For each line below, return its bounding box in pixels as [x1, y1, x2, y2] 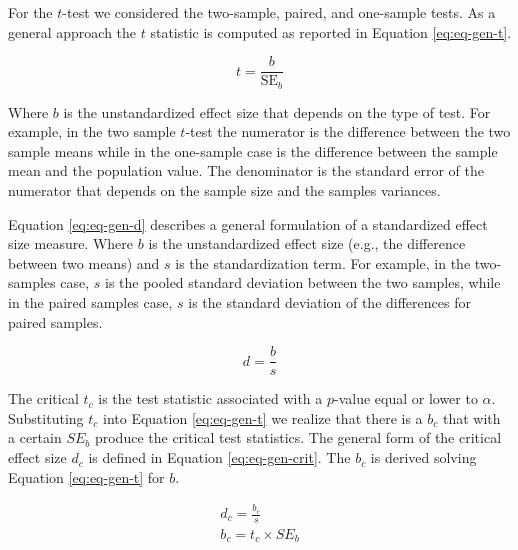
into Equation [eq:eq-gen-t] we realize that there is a [102, 407, 423, 428]
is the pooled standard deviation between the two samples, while [104, 272, 501, 293]
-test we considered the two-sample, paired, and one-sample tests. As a [62, 2, 496, 22]
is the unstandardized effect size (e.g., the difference [148, 233, 466, 254]
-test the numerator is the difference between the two [185, 121, 511, 142]
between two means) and [8, 252, 160, 273]
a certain [8, 427, 62, 448]
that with [443, 407, 501, 428]
